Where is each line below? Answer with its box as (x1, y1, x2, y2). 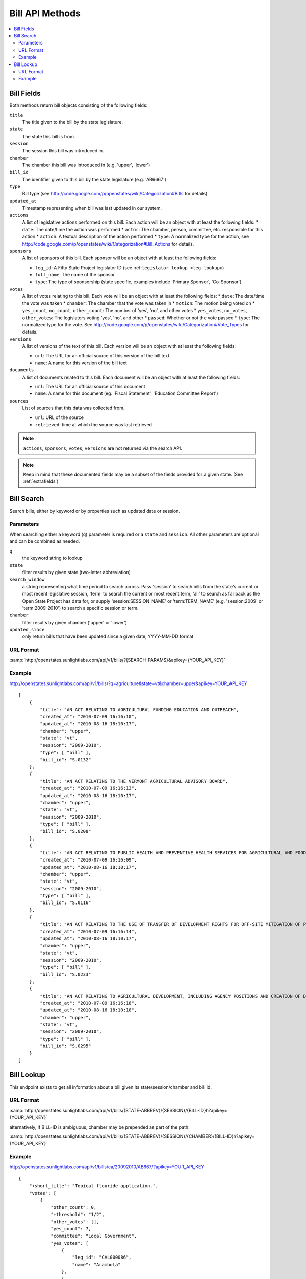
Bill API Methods (9, 8, 81, 19)
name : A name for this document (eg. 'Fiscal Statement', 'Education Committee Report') (35, 390, 218, 396)
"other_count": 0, (50, 1204, 97, 1210)
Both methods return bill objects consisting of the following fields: (9, 102, 148, 108)
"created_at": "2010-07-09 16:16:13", (40, 785, 137, 791)
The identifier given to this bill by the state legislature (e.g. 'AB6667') (22, 177, 167, 183)
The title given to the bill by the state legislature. (22, 119, 123, 125)
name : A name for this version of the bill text (35, 360, 127, 366)
